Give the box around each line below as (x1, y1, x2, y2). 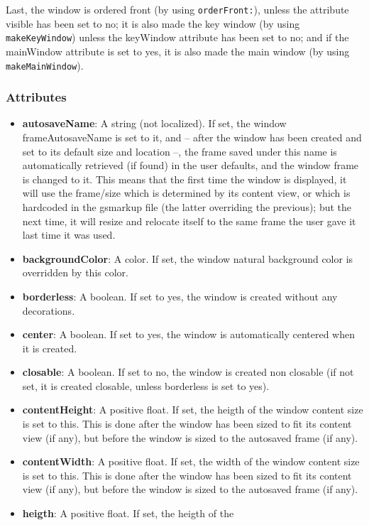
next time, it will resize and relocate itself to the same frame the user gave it (22, 213, 356, 228)
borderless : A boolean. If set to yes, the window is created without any (22, 288, 338, 303)
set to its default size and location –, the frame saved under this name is (22, 144, 337, 158)
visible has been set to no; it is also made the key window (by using (6, 16, 300, 31)
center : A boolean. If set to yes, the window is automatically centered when (22, 327, 356, 342)
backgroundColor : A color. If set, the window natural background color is (22, 251, 353, 266)
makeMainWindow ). (6, 58, 84, 72)
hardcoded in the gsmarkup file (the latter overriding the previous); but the (22, 199, 352, 214)
